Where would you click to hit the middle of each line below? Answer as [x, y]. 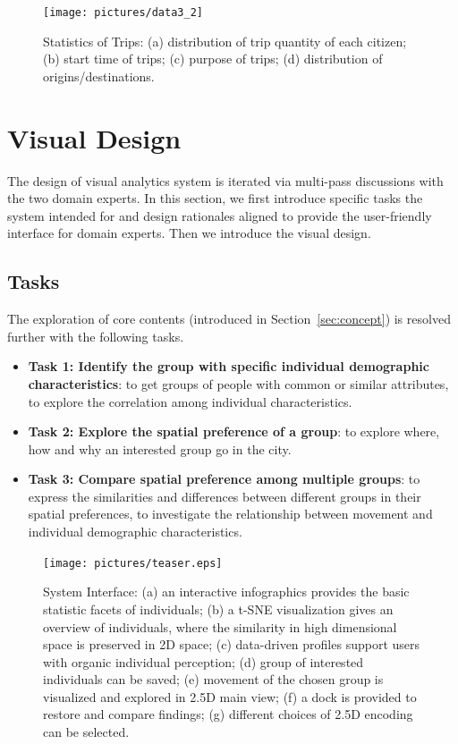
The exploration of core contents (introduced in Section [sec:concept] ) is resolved [229, 319]
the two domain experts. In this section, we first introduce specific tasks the [215, 198]
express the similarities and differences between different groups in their [225, 496]
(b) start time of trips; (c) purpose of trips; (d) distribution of [213, 59]
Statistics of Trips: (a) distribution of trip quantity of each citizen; [225, 41]
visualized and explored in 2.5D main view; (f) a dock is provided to [230, 696]
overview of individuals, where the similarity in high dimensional [220, 626]
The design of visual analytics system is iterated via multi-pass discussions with [225, 180]
